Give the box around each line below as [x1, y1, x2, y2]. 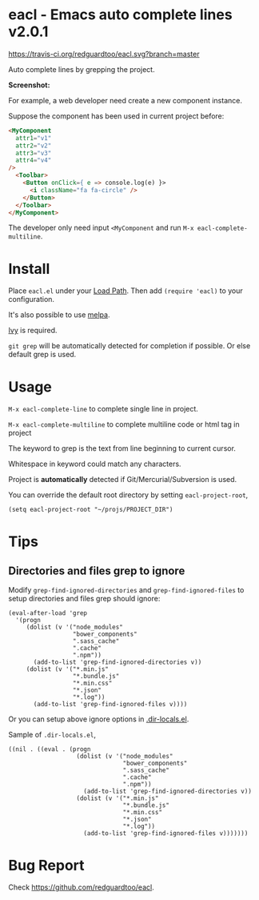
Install [8, 259, 50, 278]
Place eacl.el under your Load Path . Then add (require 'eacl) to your [8, 286, 244, 295]
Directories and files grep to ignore [8, 564, 185, 577]
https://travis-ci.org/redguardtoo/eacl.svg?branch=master [8, 49, 200, 58]
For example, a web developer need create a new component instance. [8, 95, 242, 105]
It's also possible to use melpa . [8, 310, 110, 319]
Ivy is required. [8, 326, 58, 335]
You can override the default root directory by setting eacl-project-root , [8, 490, 249, 500]
